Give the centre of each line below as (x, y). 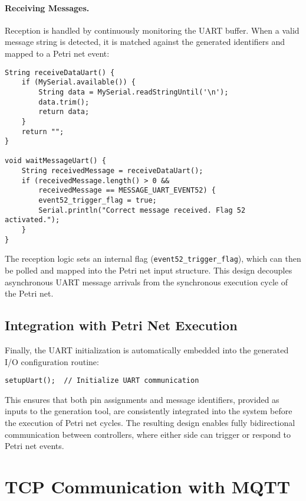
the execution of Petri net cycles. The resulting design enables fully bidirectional (150, 423)
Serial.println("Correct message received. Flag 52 (142, 210)
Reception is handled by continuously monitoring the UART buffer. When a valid (152, 30)
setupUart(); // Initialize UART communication (102, 381)
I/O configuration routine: (52, 361)
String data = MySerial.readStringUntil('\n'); (134, 92)
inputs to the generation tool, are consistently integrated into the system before (149, 411)
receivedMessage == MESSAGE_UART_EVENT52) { (127, 191)
